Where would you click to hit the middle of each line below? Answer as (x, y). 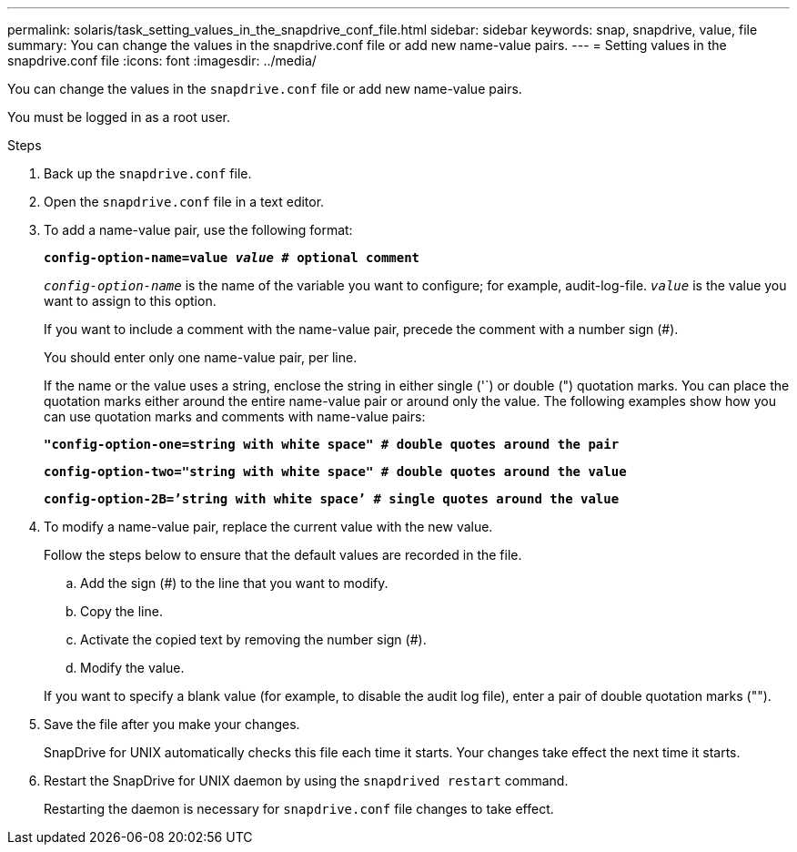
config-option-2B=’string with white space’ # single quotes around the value (332, 499)
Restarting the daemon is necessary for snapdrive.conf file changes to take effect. (299, 809)
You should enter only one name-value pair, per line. (201, 357)
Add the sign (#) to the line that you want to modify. (234, 583)
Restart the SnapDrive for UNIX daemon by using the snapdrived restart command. (306, 781)
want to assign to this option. (130, 301)
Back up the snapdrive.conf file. (148, 173)
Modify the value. (132, 668)
